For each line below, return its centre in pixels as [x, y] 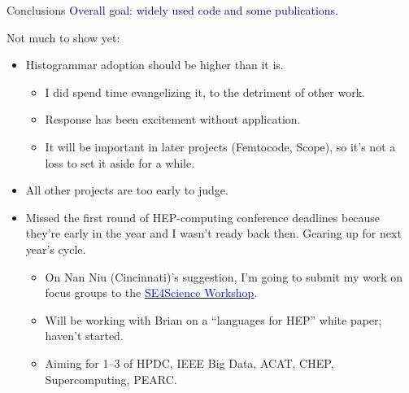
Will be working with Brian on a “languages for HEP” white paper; [213, 319]
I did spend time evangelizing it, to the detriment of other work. [205, 92]
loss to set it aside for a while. [120, 162]
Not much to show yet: [63, 37]
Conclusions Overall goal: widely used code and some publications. [173, 10]
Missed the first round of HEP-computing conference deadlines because [203, 217]
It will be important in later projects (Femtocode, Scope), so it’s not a [220, 146]
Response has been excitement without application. [173, 119]
